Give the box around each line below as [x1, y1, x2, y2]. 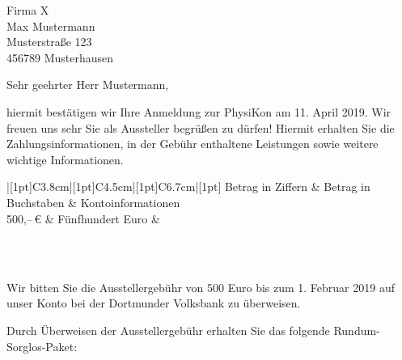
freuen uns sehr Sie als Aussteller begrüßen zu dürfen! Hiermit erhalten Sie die [6, 119, 395, 136]
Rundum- [333, 321, 380, 338]
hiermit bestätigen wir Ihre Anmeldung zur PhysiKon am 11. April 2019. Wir [6, 103, 391, 120]
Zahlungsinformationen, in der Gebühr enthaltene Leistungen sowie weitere [6, 135, 379, 152]
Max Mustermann [6, 17, 95, 34]
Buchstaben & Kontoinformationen [6, 193, 180, 210]
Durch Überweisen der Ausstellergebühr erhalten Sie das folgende [6, 321, 330, 338]
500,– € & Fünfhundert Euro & [6, 210, 160, 227]
